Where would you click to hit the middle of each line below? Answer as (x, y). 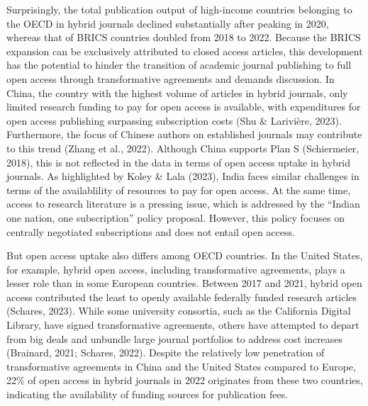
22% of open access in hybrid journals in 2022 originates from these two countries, (185, 380)
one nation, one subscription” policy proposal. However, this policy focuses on (175, 217)
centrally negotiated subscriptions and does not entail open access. (151, 231)
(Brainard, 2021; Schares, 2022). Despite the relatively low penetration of (166, 353)
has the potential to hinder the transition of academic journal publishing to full (179, 65)
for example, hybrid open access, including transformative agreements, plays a (176, 269)
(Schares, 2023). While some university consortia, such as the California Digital (179, 311)
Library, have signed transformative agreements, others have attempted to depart (183, 325)
